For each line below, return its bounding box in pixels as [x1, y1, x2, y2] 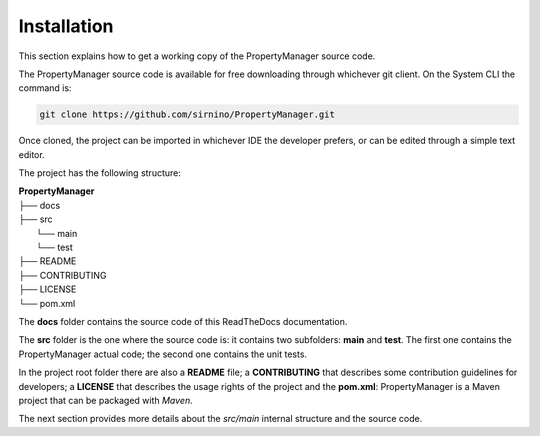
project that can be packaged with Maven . [18, 394, 194, 406]
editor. [18, 148, 45, 160]
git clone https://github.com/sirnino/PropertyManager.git [39, 109, 335, 120]
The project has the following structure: [18, 167, 182, 179]
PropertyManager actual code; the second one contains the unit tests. [18, 348, 308, 360]
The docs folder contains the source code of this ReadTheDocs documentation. [18, 315, 348, 327]
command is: [18, 82, 72, 94]
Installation [18, 15, 114, 37]
